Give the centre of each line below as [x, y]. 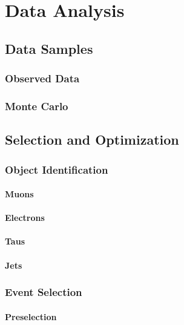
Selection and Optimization [92, 140]
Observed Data [42, 78]
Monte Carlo [37, 106]
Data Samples [49, 48]
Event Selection [44, 292]
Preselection [31, 316]
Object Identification [57, 169]
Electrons [25, 218]
